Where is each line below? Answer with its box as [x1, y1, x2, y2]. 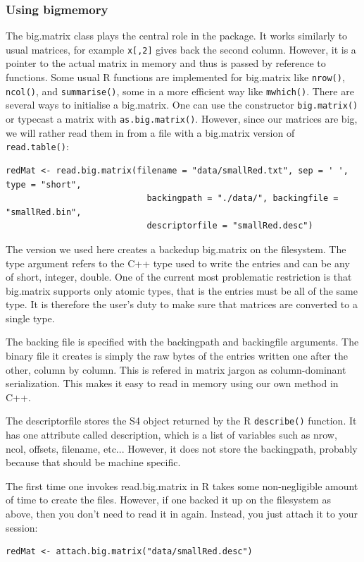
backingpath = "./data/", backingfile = [146, 193, 339, 204]
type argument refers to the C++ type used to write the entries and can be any [6, 255, 350, 270]
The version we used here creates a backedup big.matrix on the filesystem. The [6, 241, 346, 256]
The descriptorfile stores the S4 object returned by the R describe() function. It [6, 413, 357, 428]
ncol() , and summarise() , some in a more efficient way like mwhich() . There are [6, 83, 354, 98]
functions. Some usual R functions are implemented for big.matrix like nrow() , [6, 70, 345, 85]
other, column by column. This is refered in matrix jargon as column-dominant [6, 362, 346, 377]
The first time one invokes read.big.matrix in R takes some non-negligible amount [6, 478, 358, 493]
